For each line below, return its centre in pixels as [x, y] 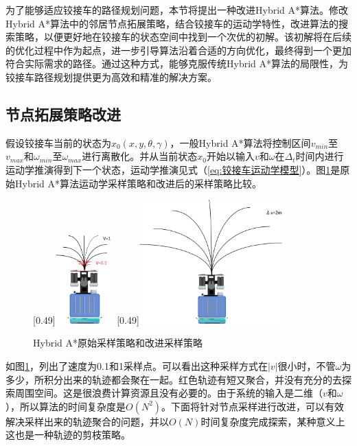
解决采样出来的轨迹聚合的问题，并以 [87, 421]
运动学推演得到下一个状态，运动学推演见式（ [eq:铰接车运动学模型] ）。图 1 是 [173, 169]
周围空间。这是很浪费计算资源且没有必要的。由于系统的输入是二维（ [169, 393]
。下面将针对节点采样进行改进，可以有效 [253, 406]
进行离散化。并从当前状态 [140, 156]
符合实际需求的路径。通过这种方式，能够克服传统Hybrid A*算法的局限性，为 [177, 63]
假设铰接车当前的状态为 [58, 142]
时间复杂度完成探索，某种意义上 [273, 421]
